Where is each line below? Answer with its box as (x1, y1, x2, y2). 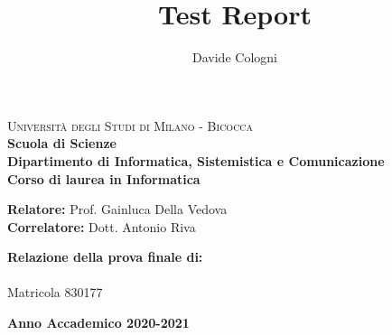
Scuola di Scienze (7, 134, 117, 153)
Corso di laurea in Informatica (7, 169, 201, 188)
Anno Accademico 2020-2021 (7, 313, 190, 332)
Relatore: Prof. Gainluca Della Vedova (7, 200, 228, 219)
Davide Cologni (192, 48, 277, 67)
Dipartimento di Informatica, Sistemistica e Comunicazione (7, 151, 385, 170)
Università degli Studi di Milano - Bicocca (7, 116, 254, 135)
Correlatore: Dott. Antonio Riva (7, 217, 196, 236)
